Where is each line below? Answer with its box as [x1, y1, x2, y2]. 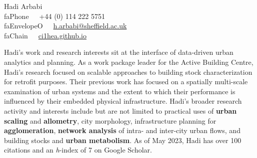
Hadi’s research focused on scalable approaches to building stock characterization [4, 66, 252, 77]
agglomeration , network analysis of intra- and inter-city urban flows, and [4, 125, 240, 136]
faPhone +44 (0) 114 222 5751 [4, 10, 105, 21]
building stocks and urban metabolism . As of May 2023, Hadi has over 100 [4, 135, 241, 145]
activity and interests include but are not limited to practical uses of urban [4, 105, 237, 116]
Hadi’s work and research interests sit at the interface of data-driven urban [4, 47, 233, 57]
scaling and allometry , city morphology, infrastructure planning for [4, 115, 216, 126]
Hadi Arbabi [4, 1, 42, 11]
